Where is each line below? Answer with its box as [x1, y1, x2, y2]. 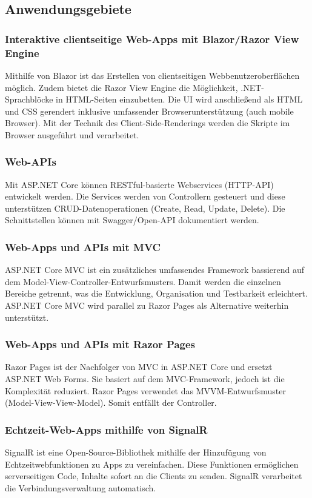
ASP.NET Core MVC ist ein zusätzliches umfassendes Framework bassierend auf [5, 263, 305, 276]
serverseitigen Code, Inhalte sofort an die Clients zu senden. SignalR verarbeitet [5, 469, 302, 482]
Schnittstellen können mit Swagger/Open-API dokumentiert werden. [5, 214, 259, 226]
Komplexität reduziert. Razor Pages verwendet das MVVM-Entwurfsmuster [5, 384, 286, 397]
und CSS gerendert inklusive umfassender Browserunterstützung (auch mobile [5, 104, 294, 117]
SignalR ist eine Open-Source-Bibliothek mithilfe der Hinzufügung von [5, 446, 267, 459]
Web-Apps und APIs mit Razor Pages [5, 337, 196, 352]
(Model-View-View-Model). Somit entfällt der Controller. [5, 396, 217, 409]
